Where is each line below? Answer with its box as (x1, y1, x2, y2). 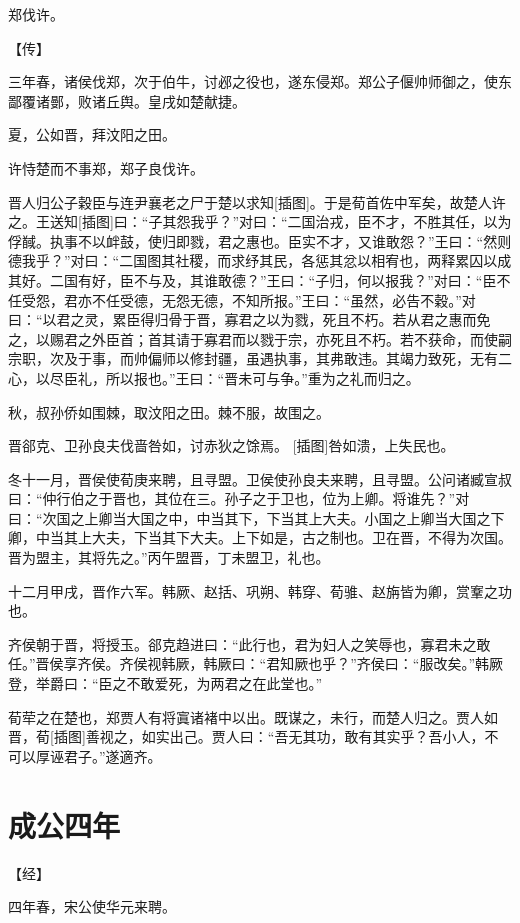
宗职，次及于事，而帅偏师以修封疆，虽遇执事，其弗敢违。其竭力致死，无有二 (8, 348, 512, 369)
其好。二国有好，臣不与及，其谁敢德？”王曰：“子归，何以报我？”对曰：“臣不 (8, 269, 511, 290)
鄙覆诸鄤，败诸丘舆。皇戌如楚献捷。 (8, 90, 246, 111)
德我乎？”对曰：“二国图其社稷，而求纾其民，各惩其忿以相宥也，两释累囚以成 (8, 250, 512, 271)
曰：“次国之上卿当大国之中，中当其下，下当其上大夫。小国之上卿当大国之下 (8, 507, 505, 528)
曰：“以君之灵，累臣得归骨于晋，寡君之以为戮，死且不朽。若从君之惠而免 (8, 309, 491, 330)
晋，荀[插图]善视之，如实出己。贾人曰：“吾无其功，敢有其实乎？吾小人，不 (8, 726, 499, 747)
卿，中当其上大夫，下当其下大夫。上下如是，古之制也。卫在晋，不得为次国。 (8, 527, 512, 548)
